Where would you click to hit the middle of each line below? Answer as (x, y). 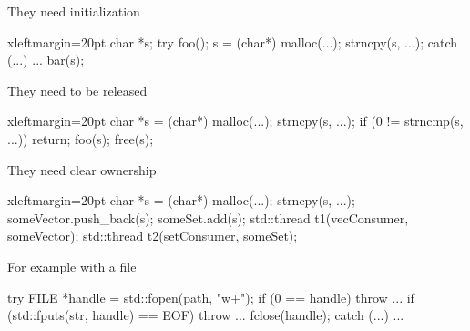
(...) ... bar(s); (46, 60)
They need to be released (77, 90)
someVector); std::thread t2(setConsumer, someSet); (153, 236)
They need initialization (74, 11)
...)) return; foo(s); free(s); (81, 138)
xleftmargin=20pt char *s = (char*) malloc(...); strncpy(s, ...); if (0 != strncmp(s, (235, 121)
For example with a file (72, 266)
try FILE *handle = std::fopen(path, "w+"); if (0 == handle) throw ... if (211, 297)
